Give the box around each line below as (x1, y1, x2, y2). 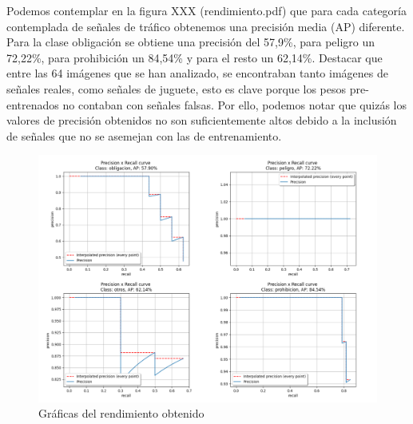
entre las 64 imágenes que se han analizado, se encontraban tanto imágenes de (6, 65, 388, 81)
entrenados (6, 96, 59, 113)
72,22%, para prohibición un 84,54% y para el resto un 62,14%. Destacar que (6, 49, 383, 65)
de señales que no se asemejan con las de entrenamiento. (6, 127, 282, 144)
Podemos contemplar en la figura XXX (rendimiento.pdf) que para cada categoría (6, 2, 407, 18)
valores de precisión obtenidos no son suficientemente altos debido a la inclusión (6, 112, 397, 129)
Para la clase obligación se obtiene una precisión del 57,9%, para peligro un (6, 34, 375, 50)
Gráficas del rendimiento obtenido (38, 405, 205, 422)
